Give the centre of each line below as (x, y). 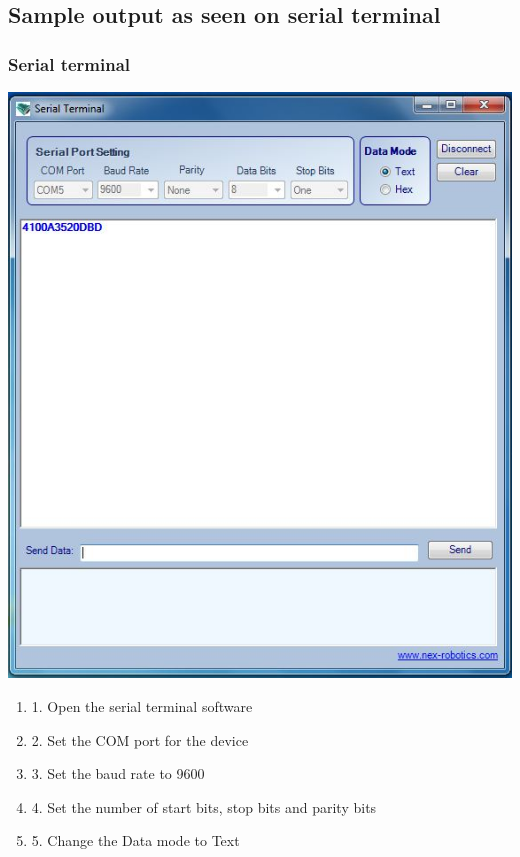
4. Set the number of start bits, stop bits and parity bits (204, 806)
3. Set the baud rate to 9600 (118, 773)
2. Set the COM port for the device (140, 739)
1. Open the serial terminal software (142, 705)
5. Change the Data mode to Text (135, 840)
